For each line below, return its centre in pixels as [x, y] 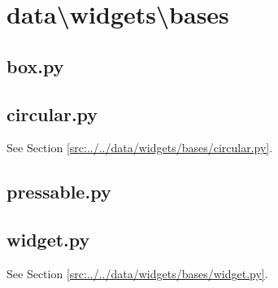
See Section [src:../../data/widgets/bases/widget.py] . [137, 273]
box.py [35, 65]
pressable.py [59, 192]
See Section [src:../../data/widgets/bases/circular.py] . [140, 148]
